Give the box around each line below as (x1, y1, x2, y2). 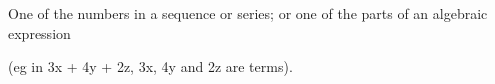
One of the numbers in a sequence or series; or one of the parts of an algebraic (8, 3, 488, 23)
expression (8, 22, 71, 43)
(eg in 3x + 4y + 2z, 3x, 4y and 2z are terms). (8, 56, 293, 77)
